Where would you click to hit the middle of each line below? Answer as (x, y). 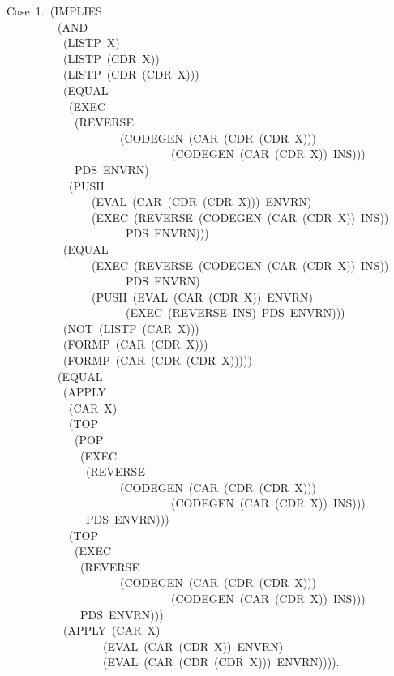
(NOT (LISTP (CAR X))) (131, 328)
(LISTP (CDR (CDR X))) (131, 74)
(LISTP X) (91, 43)
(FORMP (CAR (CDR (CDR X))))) (157, 360)
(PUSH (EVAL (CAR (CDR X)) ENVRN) (202, 296)
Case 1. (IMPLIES (54, 11)
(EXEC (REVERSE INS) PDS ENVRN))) (235, 312)
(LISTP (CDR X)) (111, 58)
